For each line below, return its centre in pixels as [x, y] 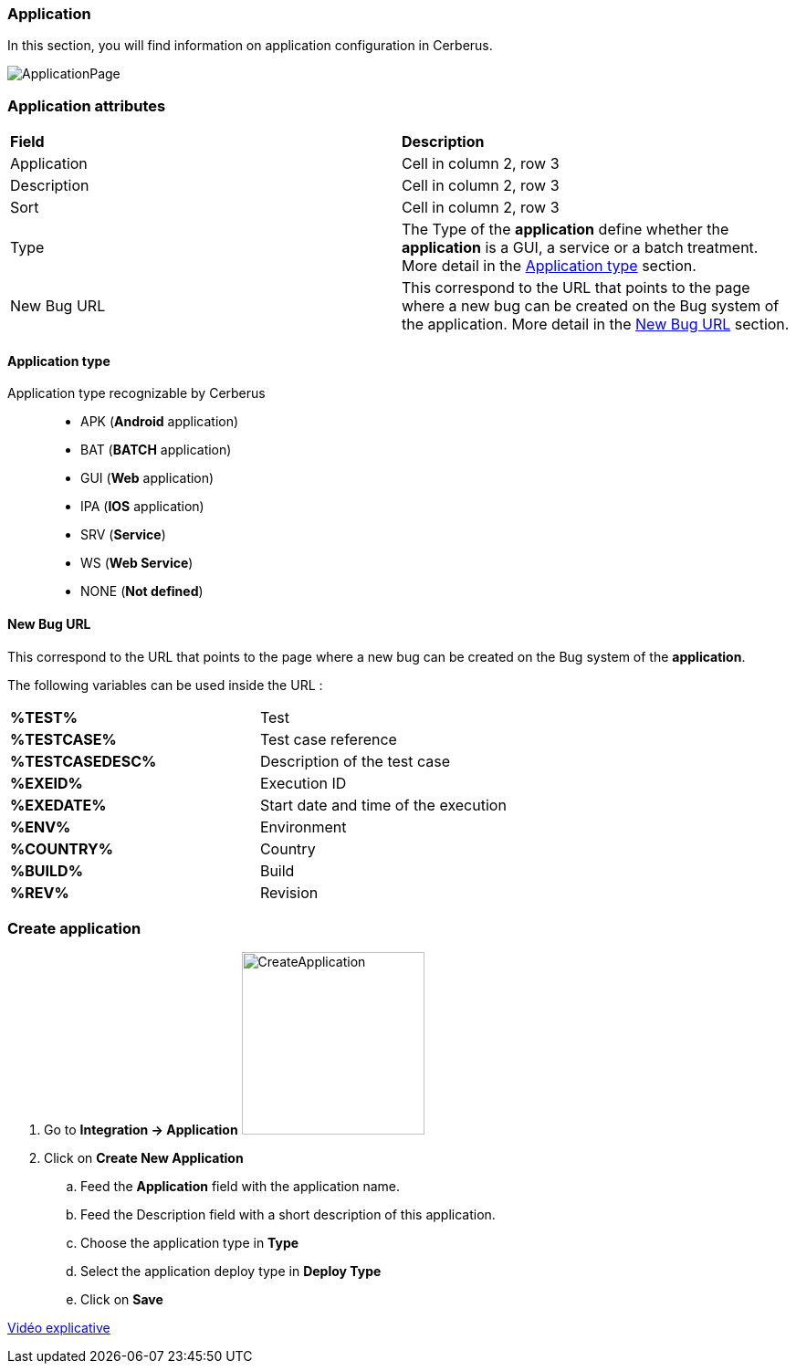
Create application [74, 928]
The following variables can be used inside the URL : [165, 685]
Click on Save [122, 1300]
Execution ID [303, 783]
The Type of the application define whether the [566, 230]
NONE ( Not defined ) [142, 591]
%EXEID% [47, 783]
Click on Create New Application [144, 1158]
